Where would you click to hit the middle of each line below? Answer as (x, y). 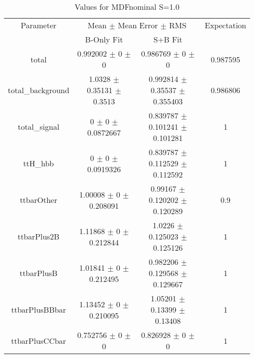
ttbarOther (39, 200)
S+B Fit (168, 39)
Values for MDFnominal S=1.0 (127, 7)
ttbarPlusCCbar (39, 340)
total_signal (39, 127)
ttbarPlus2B (39, 236)
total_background (39, 90)
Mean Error (138, 25)
